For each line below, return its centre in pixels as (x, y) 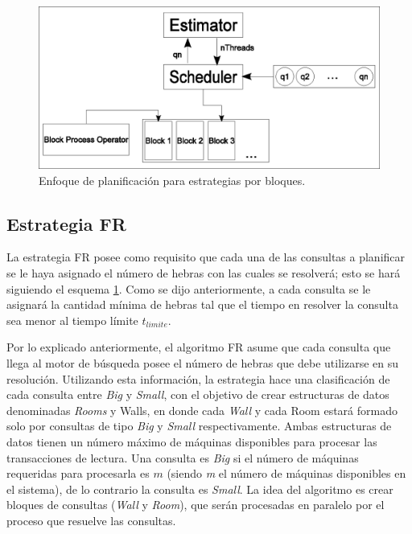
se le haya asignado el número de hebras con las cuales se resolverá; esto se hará (204, 273)
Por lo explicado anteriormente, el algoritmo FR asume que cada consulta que (199, 347)
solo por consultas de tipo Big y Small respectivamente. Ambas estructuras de (199, 426)
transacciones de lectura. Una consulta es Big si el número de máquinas (183, 457)
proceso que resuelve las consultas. (91, 520)
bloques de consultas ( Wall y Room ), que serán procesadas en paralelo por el (196, 505)
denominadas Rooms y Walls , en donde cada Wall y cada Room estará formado (202, 410)
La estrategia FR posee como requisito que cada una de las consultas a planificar (206, 257)
